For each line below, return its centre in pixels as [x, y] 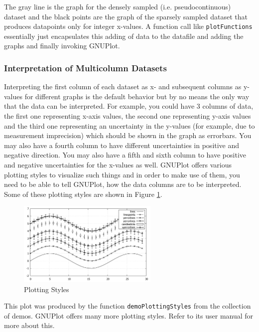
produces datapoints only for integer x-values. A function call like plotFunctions [128, 26]
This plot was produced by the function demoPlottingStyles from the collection [128, 306]
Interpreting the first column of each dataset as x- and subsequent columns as [123, 86]
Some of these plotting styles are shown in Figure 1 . [83, 194]
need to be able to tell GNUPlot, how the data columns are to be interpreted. [123, 184]
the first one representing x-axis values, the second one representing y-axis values [128, 116]
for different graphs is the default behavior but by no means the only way [137, 96]
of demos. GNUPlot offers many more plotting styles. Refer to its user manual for [129, 315]
